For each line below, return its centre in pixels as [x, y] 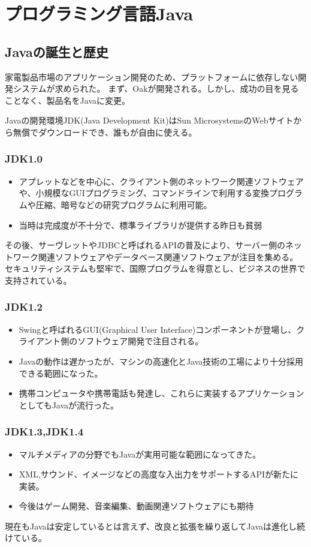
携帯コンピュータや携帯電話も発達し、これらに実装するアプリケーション [161, 393]
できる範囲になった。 [61, 373]
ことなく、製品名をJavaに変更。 [67, 100]
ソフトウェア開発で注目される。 [141, 341]
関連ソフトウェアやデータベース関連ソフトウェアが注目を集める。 [168, 256]
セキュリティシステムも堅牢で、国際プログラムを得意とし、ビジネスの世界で [155, 268]
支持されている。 [38, 280]
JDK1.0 [24, 159]
